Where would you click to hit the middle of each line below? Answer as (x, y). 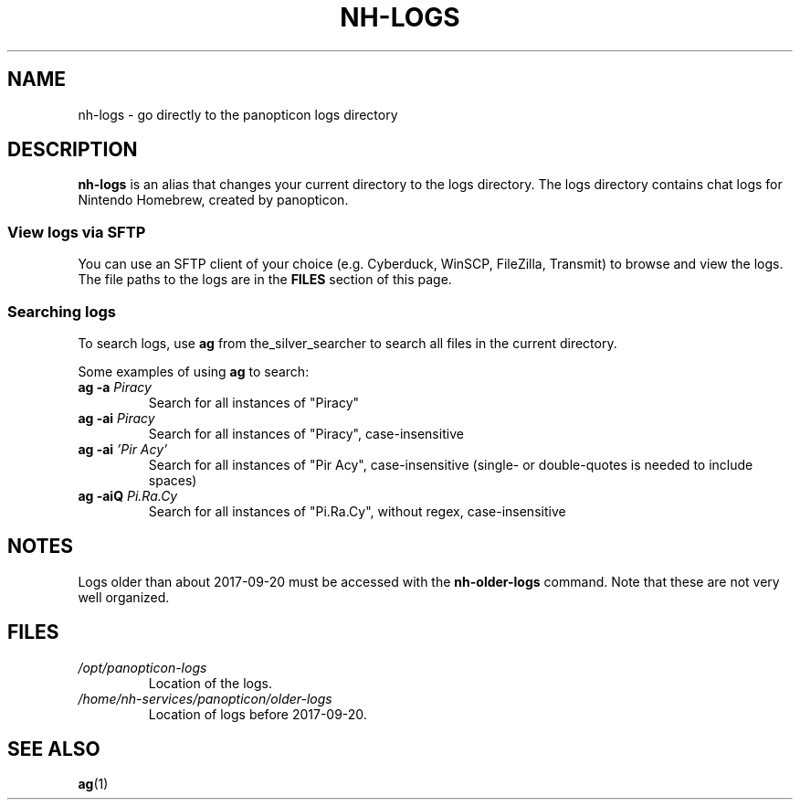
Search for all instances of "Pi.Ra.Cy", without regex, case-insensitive (357, 511)
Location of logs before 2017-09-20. (258, 714)
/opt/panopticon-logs (142, 667)
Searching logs (62, 311)
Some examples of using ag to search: (194, 371)
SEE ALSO (54, 749)
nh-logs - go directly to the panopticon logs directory (238, 114)
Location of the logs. (210, 683)
